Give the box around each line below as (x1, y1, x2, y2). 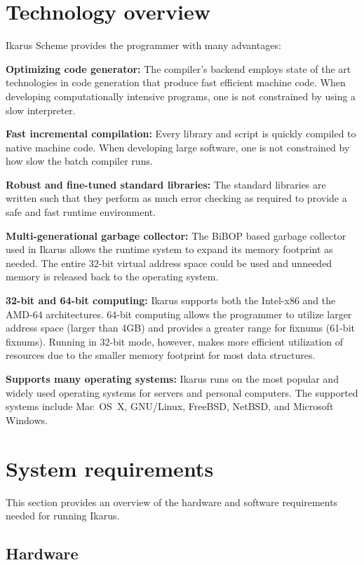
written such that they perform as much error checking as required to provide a (6, 191, 347, 205)
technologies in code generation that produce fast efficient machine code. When (6, 75, 346, 90)
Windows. (6, 412, 48, 427)
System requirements (6, 454, 214, 482)
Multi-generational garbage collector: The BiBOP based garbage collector (6, 228, 346, 243)
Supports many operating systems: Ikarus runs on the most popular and (6, 372, 339, 386)
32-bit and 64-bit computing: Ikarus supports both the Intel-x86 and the (6, 293, 336, 308)
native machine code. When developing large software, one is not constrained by (6, 139, 350, 154)
